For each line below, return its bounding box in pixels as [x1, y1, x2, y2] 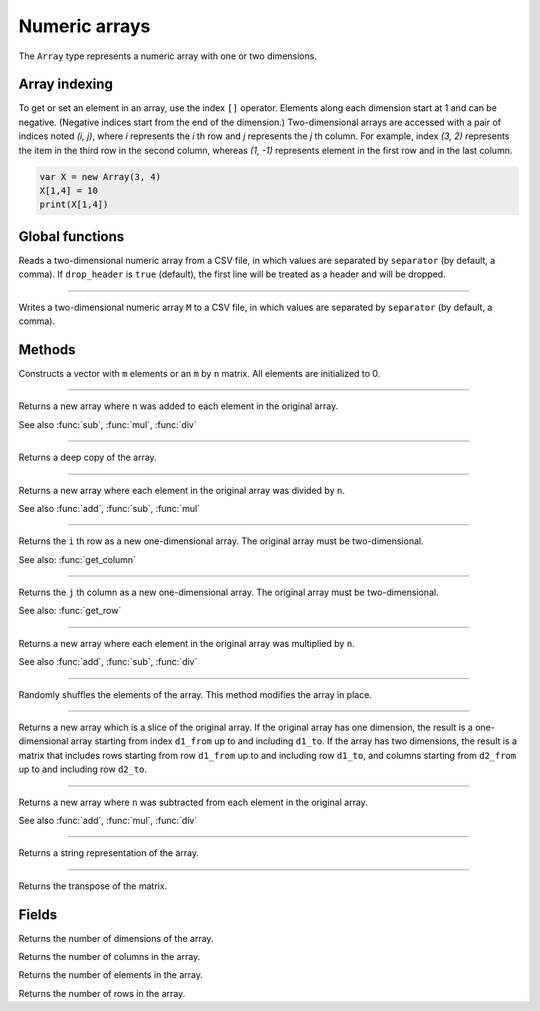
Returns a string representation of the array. [18, 847, 200, 859]
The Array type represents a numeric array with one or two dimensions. [18, 50, 317, 62]
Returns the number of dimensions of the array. [18, 932, 214, 944]
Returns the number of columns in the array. [18, 951, 201, 963]
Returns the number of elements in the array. [18, 969, 204, 981]
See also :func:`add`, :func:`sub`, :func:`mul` [18, 502, 200, 514]
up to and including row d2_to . [18, 763, 148, 775]
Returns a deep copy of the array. [18, 451, 157, 464]
